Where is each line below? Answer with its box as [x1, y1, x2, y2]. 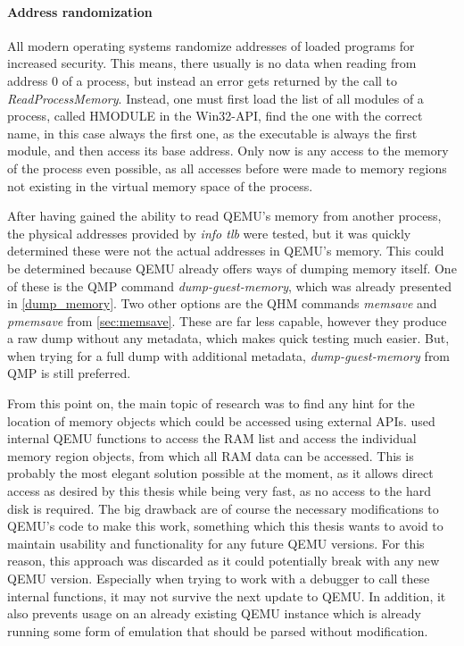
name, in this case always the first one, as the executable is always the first [7, 123, 418, 142]
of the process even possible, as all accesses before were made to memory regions [7, 158, 447, 177]
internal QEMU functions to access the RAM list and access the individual [7, 429, 417, 448]
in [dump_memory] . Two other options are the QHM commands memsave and [7, 294, 437, 313]
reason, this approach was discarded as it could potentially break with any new [7, 551, 440, 570]
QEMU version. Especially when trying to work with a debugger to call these [7, 569, 430, 588]
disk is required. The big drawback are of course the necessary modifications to [7, 499, 439, 517]
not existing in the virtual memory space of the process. [7, 176, 313, 195]
